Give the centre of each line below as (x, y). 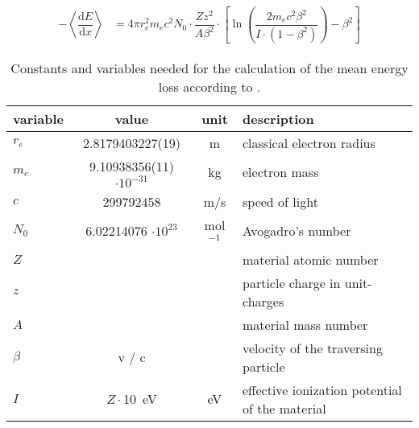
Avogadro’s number (297, 230)
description (278, 118)
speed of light (280, 201)
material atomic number (311, 259)
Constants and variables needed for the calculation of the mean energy (209, 68)
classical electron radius (309, 142)
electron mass (281, 172)
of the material (284, 408)
